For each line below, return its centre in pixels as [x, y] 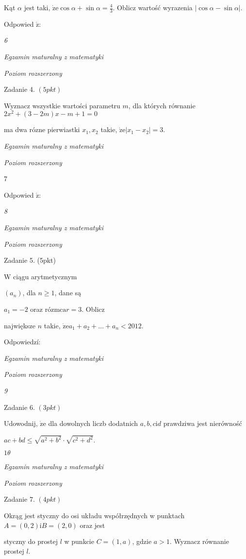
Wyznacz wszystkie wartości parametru [62, 105]
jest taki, [37, 7]
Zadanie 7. [19, 499]
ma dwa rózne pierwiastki [42, 129]
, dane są [68, 293]
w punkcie [79, 541]
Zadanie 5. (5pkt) [30, 260]
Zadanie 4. [19, 89]
